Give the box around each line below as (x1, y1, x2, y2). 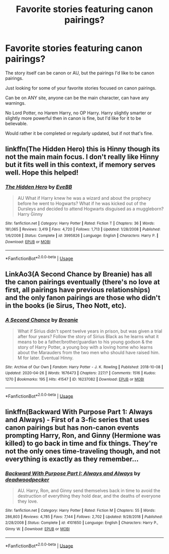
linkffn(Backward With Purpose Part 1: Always (5, 408, 153, 416)
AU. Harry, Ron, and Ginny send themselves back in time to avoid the (17, 487, 160, 494)
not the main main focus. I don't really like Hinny (5, 152, 159, 162)
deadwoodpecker (5, 476, 49, 483)
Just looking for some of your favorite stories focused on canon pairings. (5, 85, 157, 91)
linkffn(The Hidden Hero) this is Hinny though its (5, 145, 160, 153)
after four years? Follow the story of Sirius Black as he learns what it (17, 333, 159, 339)
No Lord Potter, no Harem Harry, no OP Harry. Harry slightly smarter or (5, 110, 152, 116)
